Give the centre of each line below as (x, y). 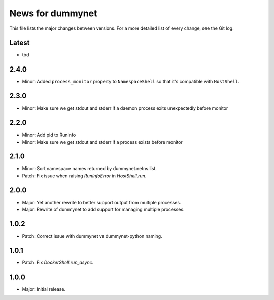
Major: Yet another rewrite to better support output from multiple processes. (101, 202)
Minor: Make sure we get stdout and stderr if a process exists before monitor (102, 142)
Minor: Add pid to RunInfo (49, 135)
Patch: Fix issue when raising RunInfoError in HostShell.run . (84, 176)
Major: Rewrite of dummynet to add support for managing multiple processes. (103, 209)
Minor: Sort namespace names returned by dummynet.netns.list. (90, 169)
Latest (20, 43)
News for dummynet (53, 13)
